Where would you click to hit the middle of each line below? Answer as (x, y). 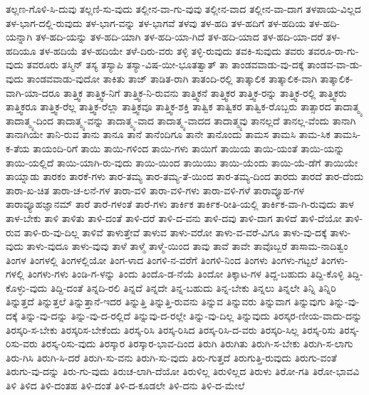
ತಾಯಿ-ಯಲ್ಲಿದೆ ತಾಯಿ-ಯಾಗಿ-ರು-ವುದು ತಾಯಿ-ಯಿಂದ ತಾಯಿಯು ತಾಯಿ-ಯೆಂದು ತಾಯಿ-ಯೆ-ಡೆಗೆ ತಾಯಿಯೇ (182, 162)
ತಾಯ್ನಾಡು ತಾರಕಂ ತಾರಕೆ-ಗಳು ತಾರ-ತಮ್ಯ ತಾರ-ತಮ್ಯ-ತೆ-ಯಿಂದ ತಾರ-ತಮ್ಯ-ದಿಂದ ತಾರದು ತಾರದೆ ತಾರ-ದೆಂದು (185, 176)
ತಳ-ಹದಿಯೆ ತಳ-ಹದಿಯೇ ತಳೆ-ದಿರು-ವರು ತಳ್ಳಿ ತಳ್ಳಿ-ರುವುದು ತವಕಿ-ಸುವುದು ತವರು (172, 50)
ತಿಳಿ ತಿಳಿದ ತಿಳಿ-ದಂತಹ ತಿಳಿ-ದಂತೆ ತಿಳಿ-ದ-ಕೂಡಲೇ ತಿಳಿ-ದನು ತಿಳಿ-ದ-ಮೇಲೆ (125, 385)
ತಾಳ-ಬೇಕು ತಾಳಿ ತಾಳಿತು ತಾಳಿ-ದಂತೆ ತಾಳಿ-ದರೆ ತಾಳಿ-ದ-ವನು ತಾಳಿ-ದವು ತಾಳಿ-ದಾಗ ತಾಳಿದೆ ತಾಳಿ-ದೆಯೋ (174, 217)
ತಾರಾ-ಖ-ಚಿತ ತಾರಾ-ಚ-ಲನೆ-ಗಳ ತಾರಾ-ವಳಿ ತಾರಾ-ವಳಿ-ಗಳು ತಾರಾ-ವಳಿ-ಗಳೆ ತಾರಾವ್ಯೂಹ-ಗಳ (155, 190)
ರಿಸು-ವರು (22, 343)
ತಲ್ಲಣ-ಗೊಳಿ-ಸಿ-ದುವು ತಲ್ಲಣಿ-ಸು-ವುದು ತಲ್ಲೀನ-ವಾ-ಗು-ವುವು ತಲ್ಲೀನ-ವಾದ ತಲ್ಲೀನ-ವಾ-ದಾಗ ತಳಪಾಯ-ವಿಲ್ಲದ (183, 9)
